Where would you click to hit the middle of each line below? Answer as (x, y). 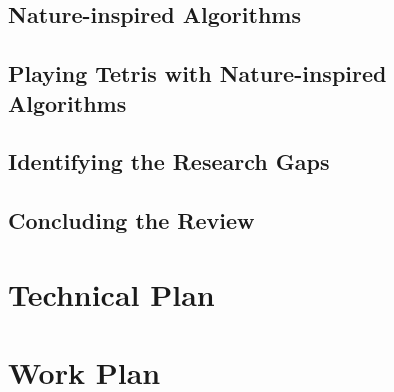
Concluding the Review (131, 220)
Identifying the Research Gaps (169, 161)
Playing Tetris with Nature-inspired (197, 73)
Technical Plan (111, 293)
